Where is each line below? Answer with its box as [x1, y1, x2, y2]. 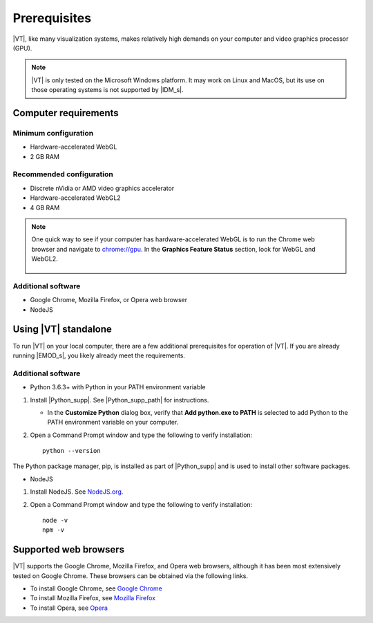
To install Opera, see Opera [30, 604, 108, 612]
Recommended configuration [12, 169, 114, 179]
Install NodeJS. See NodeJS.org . [30, 487, 124, 496]
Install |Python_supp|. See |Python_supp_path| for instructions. [30, 396, 209, 404]
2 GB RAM [30, 152, 60, 160]
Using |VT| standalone [12, 324, 112, 335]
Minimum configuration [12, 128, 94, 138]
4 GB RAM [30, 203, 60, 212]
